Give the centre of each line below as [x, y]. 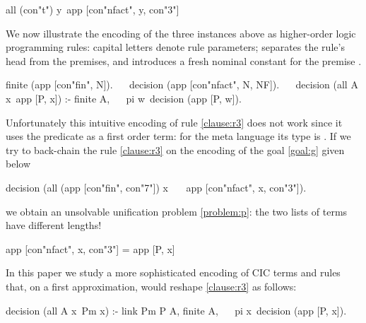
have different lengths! [54, 225]
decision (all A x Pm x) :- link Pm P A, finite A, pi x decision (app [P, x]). [176, 310]
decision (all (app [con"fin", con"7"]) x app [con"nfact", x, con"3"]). [156, 187]
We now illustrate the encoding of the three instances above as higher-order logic [181, 33]
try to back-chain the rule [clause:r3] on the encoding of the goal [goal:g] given [175, 149]
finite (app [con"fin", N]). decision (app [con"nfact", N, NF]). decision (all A [182, 84]
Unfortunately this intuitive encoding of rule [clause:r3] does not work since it [174, 122]
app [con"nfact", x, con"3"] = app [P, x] [90, 248]
